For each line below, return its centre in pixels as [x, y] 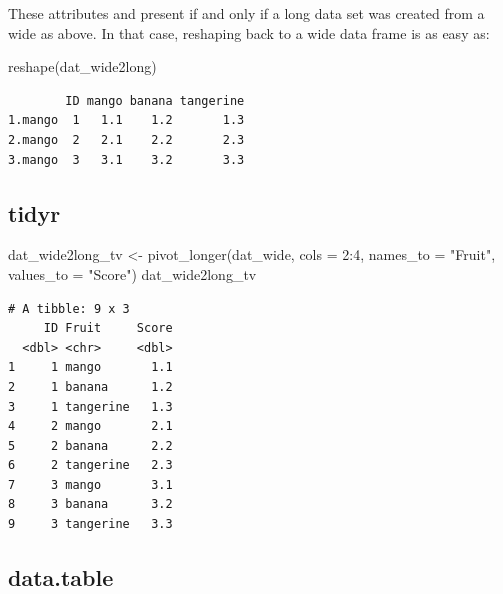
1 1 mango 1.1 [90, 367]
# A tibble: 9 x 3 [69, 308]
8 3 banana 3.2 [90, 504]
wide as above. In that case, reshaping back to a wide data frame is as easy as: [249, 32]
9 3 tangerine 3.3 [90, 524]
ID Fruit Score [108, 328]
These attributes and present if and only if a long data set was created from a [246, 13]
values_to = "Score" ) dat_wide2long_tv [132, 273]
